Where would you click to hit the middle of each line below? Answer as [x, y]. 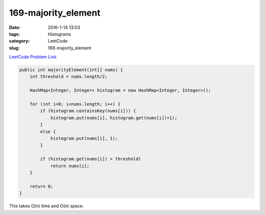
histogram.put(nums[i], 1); [84, 138]
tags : [14, 34]
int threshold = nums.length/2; [69, 77]
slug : [14, 48]
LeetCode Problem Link [33, 57]
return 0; [41, 186]
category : [19, 41]
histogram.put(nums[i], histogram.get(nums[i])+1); [114, 118]
